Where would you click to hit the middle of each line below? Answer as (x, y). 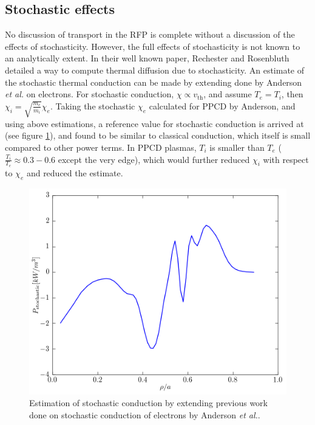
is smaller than (237, 147)
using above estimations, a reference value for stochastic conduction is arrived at (154, 123)
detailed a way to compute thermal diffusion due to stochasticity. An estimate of (155, 70)
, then (292, 94)
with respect (286, 159)
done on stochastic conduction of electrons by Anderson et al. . (145, 415)
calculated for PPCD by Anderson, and (222, 105)
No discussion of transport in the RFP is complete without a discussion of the (150, 34)
